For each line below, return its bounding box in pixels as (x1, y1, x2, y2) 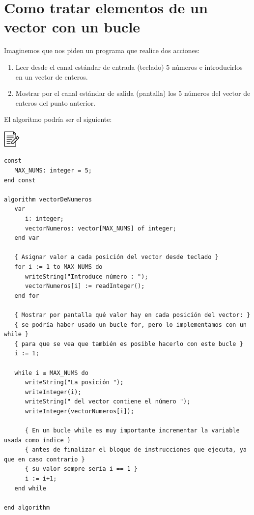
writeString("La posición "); (25, 379, 124, 386)
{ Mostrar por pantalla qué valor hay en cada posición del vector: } (14, 311, 251, 318)
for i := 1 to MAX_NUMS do (14, 263, 103, 270)
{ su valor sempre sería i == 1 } (25, 465, 138, 473)
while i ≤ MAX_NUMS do (14, 369, 88, 376)
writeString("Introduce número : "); (25, 273, 148, 280)
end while (14, 485, 46, 492)
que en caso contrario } (4, 456, 85, 463)
